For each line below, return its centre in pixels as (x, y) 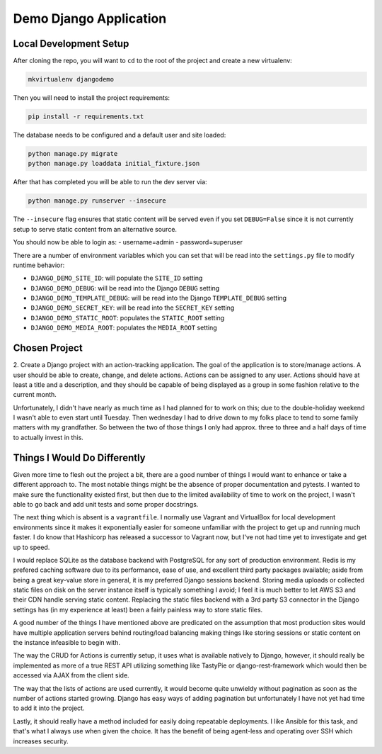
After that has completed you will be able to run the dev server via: (110, 182)
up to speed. (31, 547)
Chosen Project (48, 348)
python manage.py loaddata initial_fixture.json (114, 164)
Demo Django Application (90, 18)
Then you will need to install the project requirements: (91, 98)
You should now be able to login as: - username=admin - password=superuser (128, 242)
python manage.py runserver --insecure (97, 201)
